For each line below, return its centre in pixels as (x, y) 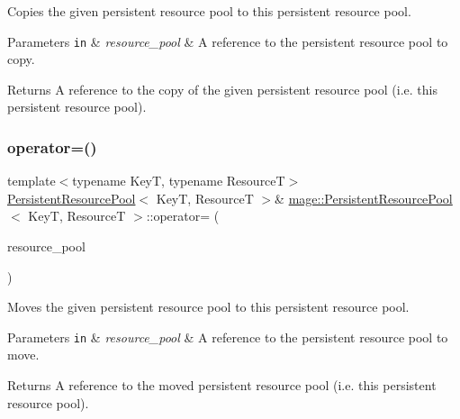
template (32, 181)
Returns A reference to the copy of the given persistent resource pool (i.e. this (222, 89)
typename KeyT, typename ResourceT (179, 181)
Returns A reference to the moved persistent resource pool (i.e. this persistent (222, 385)
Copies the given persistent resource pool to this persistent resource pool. (209, 11)
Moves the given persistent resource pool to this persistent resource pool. (208, 307)
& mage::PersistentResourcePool (364, 198)
